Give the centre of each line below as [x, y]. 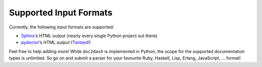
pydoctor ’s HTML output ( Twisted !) [56, 42]
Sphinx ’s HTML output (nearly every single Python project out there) [89, 36]
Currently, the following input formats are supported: [61, 27]
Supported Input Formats [61, 13]
